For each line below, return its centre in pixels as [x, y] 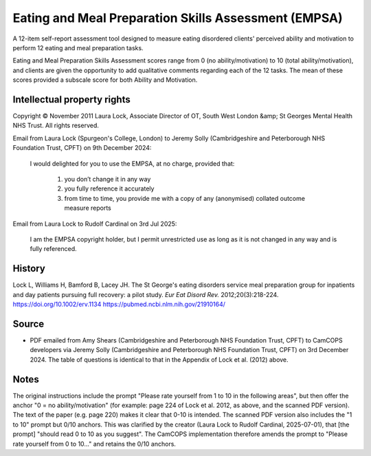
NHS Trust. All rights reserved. [56, 126]
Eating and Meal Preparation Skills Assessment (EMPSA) [178, 18]
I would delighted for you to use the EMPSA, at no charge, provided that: [132, 163]
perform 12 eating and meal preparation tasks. [78, 47]
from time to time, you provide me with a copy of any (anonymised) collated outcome [185, 198]
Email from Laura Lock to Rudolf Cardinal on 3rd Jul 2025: [95, 224]
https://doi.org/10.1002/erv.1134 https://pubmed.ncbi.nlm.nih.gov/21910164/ [119, 304]
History [29, 269]
